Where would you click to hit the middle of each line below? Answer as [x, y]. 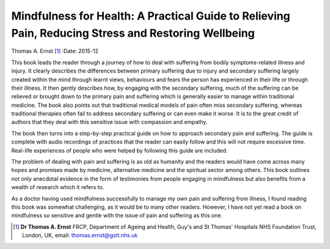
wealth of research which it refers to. [58, 187]
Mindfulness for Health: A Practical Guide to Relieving [151, 16]
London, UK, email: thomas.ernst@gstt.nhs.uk [80, 236]
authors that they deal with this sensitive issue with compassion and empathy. [109, 122]
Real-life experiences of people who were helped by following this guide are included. [119, 150]
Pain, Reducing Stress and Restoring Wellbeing [133, 33]
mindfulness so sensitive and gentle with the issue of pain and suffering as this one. [117, 215]
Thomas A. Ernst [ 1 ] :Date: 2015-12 [55, 51]
